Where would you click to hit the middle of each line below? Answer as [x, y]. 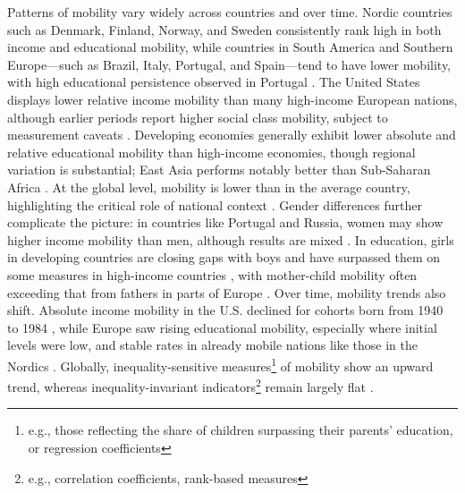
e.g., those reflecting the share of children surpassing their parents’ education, [241, 430]
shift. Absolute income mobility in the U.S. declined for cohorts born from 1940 [225, 310]
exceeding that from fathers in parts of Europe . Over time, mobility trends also [227, 292]
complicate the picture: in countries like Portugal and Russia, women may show [225, 222]
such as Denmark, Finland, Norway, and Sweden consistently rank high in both [224, 29]
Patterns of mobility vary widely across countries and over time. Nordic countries [230, 12]
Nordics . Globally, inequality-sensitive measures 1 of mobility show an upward [220, 364]
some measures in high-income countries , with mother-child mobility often [212, 274]
